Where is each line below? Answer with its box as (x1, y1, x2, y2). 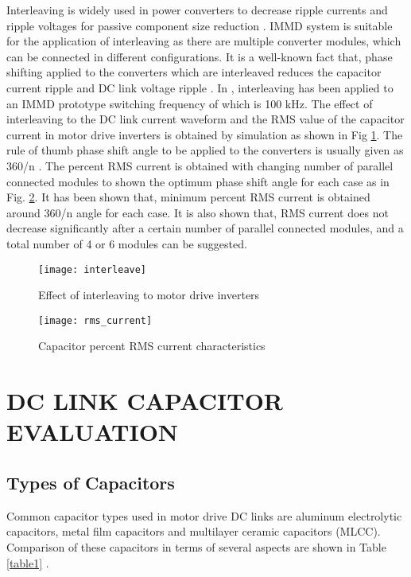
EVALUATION (6, 415, 179, 448)
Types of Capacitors (6, 470, 175, 494)
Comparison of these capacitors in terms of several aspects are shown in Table (6, 538, 386, 555)
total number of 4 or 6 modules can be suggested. (6, 235, 247, 251)
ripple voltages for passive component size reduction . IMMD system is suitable (6, 17, 393, 33)
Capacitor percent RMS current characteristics (38, 337, 266, 354)
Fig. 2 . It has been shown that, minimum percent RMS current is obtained (6, 189, 370, 205)
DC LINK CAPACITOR (6, 384, 284, 417)
